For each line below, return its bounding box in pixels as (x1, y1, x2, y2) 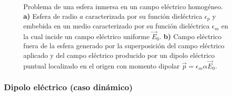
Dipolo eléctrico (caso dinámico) (4, 81, 133, 93)
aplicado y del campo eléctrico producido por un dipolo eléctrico (23, 50, 215, 60)
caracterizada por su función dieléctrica (85, 11, 202, 21)
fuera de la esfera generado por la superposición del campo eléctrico (23, 41, 225, 51)
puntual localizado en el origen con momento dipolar (23, 60, 180, 70)
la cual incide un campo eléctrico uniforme (23, 31, 149, 41)
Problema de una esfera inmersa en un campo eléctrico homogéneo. (23, 1, 223, 11)
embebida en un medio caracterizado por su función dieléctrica (23, 21, 210, 31)
